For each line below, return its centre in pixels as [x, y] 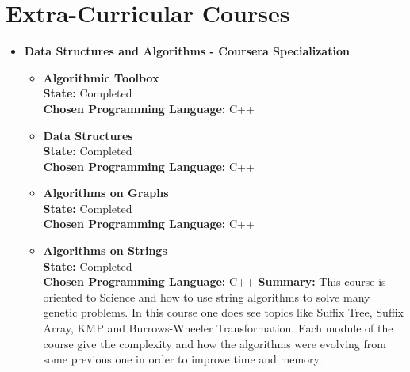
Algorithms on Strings [105, 251]
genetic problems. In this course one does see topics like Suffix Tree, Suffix [223, 312]
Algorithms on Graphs [106, 193]
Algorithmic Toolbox [101, 77]
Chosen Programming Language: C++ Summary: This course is [215, 281]
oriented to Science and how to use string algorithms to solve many [207, 296]
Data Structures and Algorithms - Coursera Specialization [187, 51]
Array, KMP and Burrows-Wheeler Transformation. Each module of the [218, 328]
